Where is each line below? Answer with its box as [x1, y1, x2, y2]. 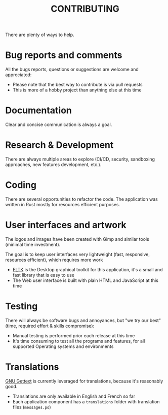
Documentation [5, 105, 72, 116]
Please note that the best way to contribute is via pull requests [12, 82, 143, 88]
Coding [5, 179, 37, 191]
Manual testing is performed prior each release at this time [12, 332, 135, 338]
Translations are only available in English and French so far [12, 393, 136, 399]
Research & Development [5, 139, 114, 151]
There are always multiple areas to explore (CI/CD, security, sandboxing [5, 156, 155, 162]
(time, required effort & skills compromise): [5, 323, 95, 329]
